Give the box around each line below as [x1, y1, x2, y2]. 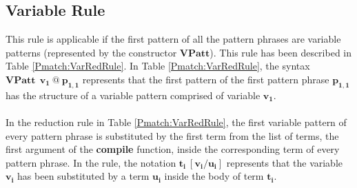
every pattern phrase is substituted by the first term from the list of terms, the [6, 128, 339, 143]
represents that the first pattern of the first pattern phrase [82, 72, 329, 86]
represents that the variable [226, 155, 343, 169]
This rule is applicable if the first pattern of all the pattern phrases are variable [6, 32, 341, 46]
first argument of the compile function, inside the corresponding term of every [6, 142, 340, 156]
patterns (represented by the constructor [6, 45, 177, 59]
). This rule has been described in [210, 45, 352, 59]
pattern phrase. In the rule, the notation [6, 155, 176, 169]
